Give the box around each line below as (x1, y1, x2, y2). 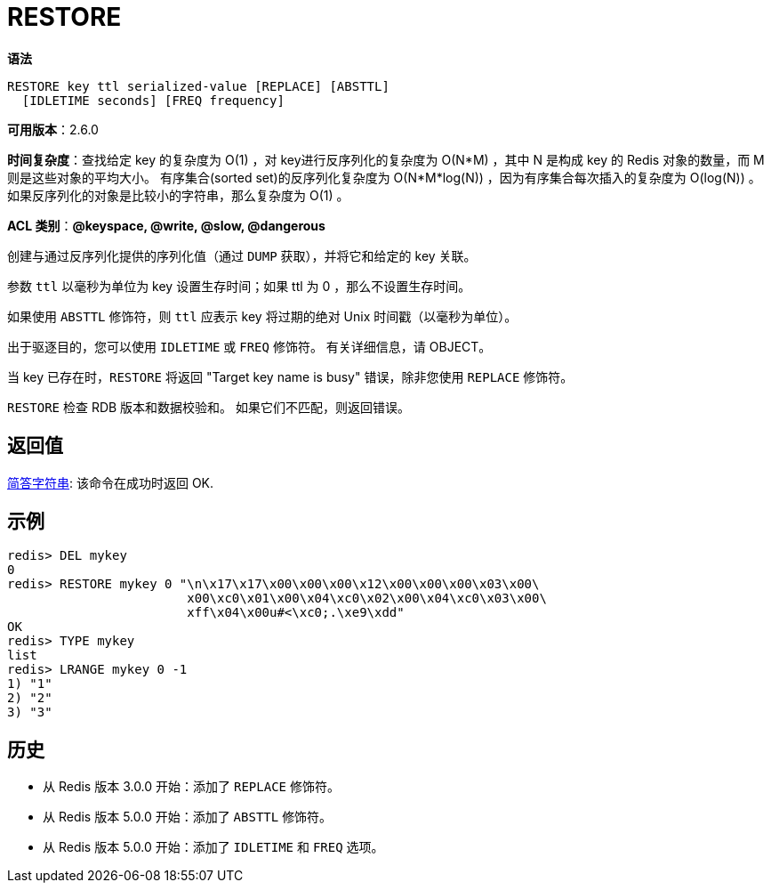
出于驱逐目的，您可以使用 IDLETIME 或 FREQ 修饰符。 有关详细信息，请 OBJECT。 (7, 338, 492, 354)
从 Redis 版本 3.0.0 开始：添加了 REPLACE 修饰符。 (43, 779, 340, 795)
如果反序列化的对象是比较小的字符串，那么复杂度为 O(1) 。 (7, 187, 349, 203)
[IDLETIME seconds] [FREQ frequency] (21, 93, 285, 108)
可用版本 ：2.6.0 (7, 121, 99, 137)
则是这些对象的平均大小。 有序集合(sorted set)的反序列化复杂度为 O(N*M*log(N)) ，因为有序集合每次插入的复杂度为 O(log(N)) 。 (7, 169, 761, 185)
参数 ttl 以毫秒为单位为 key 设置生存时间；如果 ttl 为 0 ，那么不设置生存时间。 (7, 278, 471, 294)
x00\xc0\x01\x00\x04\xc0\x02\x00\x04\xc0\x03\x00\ (187, 591, 547, 606)
